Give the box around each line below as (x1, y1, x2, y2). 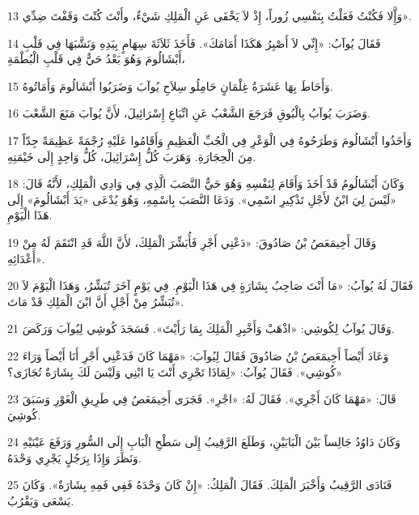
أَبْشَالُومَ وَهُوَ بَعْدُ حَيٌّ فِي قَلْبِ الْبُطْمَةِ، (7, 50, 185, 67)
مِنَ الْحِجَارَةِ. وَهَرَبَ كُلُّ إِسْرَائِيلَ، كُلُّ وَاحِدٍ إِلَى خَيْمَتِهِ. (7, 147, 256, 164)
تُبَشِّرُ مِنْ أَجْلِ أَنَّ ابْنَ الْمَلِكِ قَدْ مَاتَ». (7, 292, 184, 309)
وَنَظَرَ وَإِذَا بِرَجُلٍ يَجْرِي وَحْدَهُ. (7, 449, 142, 466)
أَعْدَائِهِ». (7, 249, 45, 266)
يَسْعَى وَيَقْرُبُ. (7, 492, 74, 509)
